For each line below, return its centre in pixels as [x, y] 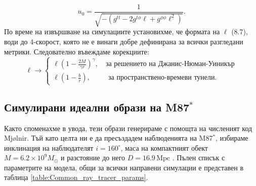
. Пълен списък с [199, 158]
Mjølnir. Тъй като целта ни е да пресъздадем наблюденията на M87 [109, 138]
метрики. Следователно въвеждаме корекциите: [77, 51]
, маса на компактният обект [164, 147]
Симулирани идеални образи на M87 [97, 107]
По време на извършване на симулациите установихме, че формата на [112, 32]
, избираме [232, 138]
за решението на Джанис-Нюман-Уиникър [170, 64]
